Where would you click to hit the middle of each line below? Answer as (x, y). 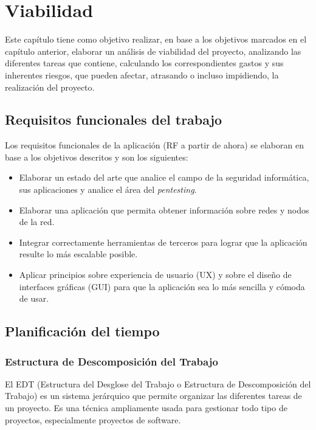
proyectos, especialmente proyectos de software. (93, 419)
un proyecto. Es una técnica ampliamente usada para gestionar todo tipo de (146, 408)
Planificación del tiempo (82, 331)
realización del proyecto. (50, 87)
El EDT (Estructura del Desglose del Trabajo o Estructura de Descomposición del (158, 383)
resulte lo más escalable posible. (78, 254)
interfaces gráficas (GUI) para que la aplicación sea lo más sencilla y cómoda (162, 286)
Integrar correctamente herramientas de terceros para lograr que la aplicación (163, 242)
